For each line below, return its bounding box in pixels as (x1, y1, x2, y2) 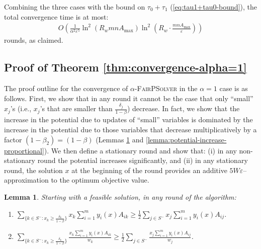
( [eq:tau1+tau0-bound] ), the (170, 2, 257, 12)
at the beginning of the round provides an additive (71, 164, 227, 175)
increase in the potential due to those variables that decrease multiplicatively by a (4, 124, 257, 135)
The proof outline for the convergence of (4, 83, 128, 94)
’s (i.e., (10, 103, 32, 114)
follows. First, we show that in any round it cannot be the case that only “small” (4, 93, 253, 103)
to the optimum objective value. (51, 175, 149, 185)
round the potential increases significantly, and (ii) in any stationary (37, 155, 248, 165)
